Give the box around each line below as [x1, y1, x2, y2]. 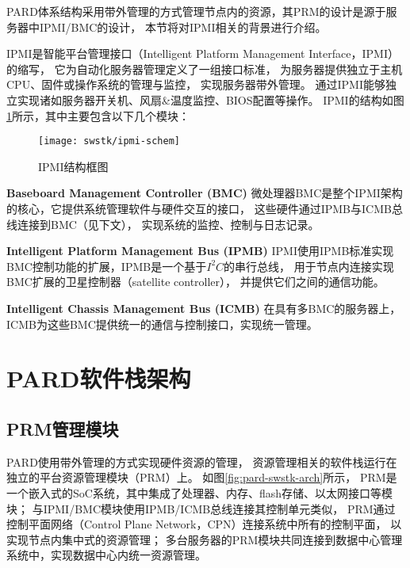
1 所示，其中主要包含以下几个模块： [6, 107, 190, 124]
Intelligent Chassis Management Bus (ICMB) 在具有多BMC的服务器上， [6, 299, 401, 316]
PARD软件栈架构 [6, 362, 191, 395]
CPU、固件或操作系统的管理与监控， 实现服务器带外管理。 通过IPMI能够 [6, 76, 385, 93]
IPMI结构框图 [38, 158, 109, 174]
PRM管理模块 [6, 416, 119, 440]
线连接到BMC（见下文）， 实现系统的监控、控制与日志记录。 [6, 215, 320, 232]
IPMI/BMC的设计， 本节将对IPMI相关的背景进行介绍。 [39, 18, 327, 35]
